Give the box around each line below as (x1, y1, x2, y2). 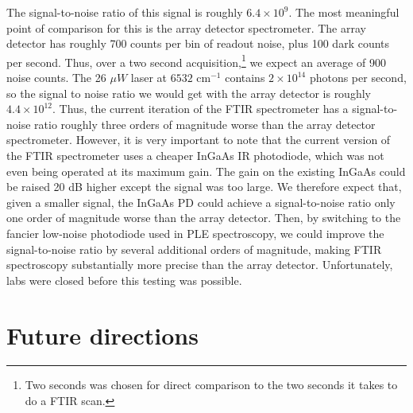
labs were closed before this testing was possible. (6, 271, 242, 288)
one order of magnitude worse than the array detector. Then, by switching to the (6, 209, 401, 226)
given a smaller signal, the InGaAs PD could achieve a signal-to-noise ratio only (6, 193, 396, 210)
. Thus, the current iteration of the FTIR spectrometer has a (52, 100, 349, 117)
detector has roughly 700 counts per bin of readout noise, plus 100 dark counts (6, 35, 390, 52)
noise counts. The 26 (6, 69, 106, 86)
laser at (130, 69, 167, 86)
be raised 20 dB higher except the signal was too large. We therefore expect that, (6, 178, 402, 195)
